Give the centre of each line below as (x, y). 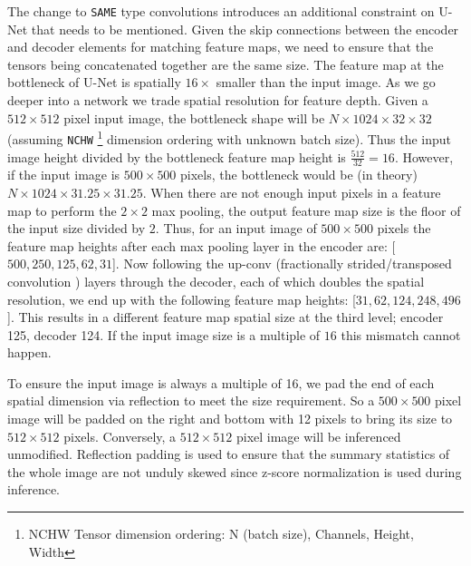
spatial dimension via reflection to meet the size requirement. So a (191, 400)
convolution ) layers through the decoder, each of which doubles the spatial (216, 281)
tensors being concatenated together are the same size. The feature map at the (226, 64)
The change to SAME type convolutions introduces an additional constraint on (221, 11)
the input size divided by (77, 228)
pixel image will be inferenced (318, 436)
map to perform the (62, 210)
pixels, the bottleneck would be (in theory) (299, 175)
